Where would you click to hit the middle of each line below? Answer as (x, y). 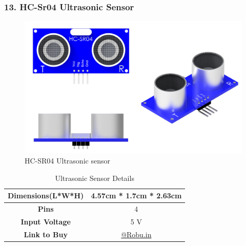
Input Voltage (46, 222)
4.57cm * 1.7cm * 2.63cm (136, 196)
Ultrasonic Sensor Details (95, 178)
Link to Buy (46, 234)
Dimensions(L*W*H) (46, 196)
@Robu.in (136, 234)
